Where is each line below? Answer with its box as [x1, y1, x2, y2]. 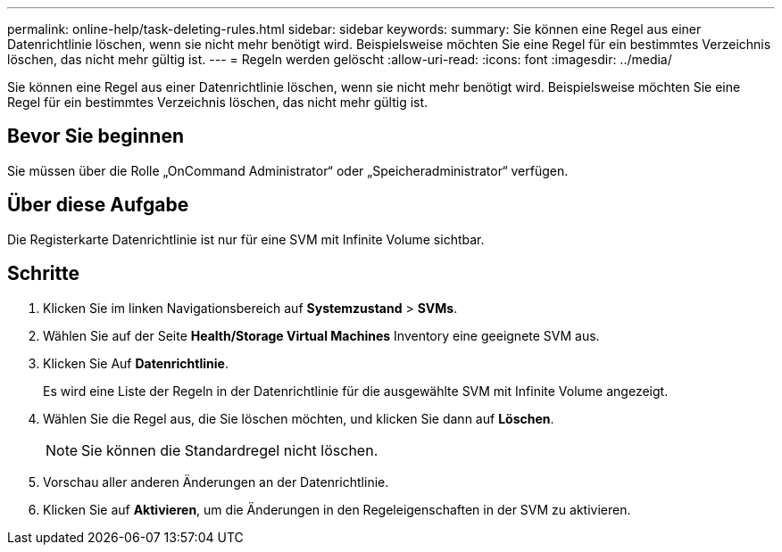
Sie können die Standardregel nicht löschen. [81, 441, 379, 459]
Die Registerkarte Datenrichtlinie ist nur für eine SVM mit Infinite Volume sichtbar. [7, 231, 485, 247]
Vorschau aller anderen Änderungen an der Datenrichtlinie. [43, 474, 389, 490]
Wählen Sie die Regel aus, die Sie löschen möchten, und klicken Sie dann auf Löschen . [43, 410, 554, 426]
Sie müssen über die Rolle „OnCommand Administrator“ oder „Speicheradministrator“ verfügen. [7, 162, 569, 178]
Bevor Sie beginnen [7, 125, 185, 148]
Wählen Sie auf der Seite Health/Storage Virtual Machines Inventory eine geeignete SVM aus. [43, 327, 600, 343]
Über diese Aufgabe [7, 194, 189, 217]
